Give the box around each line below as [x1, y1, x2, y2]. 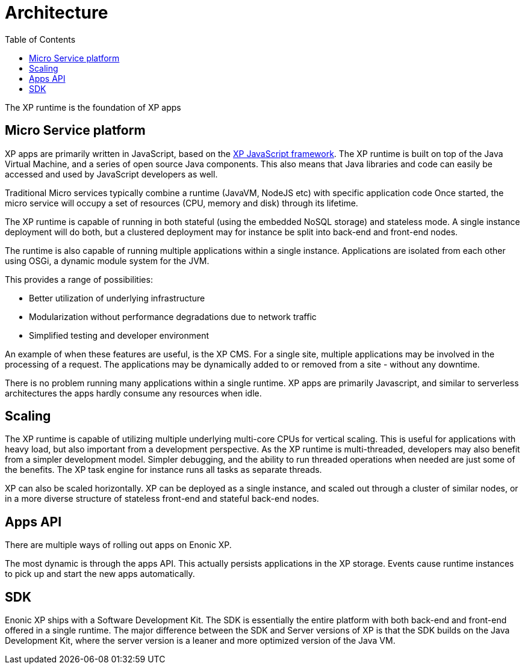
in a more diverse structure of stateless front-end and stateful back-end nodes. [5, 493, 319, 504]
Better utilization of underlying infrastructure [29, 292, 205, 303]
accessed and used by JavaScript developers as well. [5, 168, 218, 179]
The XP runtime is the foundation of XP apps [5, 102, 181, 113]
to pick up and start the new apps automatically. [5, 569, 195, 579]
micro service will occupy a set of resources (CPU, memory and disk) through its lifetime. [5, 197, 358, 208]
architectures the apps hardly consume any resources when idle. [5, 387, 262, 398]
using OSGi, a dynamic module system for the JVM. [5, 255, 210, 266]
